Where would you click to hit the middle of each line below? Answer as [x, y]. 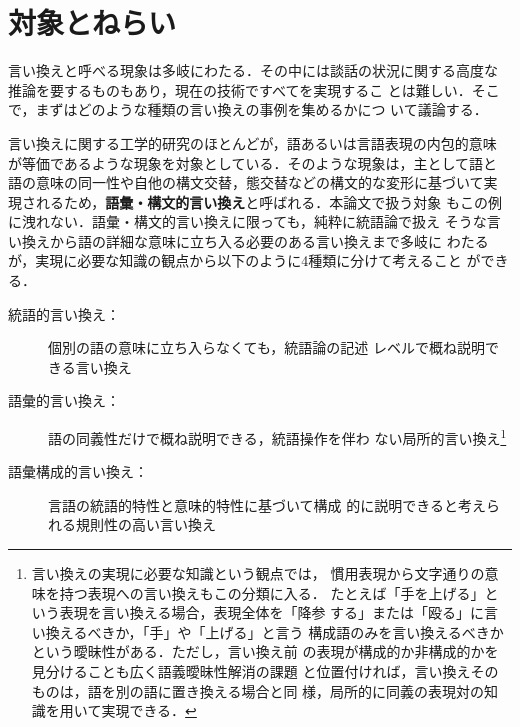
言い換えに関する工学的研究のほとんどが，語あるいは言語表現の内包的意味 [252, 142]
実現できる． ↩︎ [149, 710]
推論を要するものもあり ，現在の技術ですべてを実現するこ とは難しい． [240, 89]
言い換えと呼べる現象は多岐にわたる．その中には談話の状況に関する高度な [253, 70]
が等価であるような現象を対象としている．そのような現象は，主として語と [253, 162]
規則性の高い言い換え [145, 524]
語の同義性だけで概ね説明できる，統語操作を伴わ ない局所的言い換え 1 [277, 436]
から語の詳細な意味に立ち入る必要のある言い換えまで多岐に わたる [269, 240]
